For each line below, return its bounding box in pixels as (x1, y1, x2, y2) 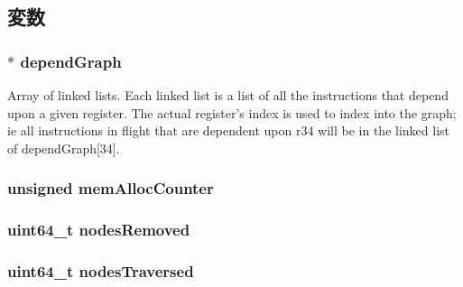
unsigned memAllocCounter (7, 177, 214, 199)
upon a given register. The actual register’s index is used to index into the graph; (7, 103, 457, 122)
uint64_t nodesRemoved (7, 218, 190, 241)
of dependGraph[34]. (7, 138, 120, 157)
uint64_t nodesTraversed (7, 259, 194, 282)
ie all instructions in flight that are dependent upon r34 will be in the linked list (7, 121, 450, 140)
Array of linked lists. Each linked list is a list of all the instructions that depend (7, 86, 449, 104)
